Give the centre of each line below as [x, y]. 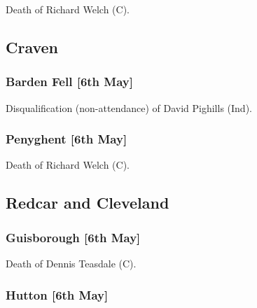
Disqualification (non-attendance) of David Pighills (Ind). [129, 107]
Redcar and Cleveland [88, 203]
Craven [32, 47]
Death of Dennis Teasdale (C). [71, 263]
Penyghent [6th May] [67, 139]
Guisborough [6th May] [73, 237]
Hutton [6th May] [57, 294]
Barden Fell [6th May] [69, 82]
